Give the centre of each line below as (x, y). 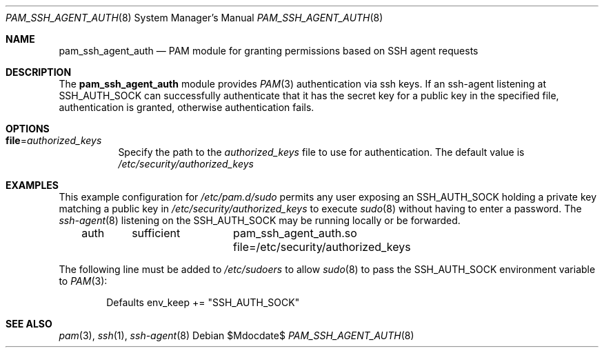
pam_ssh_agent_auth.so (295, 233)
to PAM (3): (83, 281)
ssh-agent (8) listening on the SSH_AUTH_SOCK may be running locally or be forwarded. (260, 220)
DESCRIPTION (39, 72)
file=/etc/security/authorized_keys (322, 247)
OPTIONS (28, 129)
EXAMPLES (32, 185)
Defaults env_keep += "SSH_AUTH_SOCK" (203, 302)
